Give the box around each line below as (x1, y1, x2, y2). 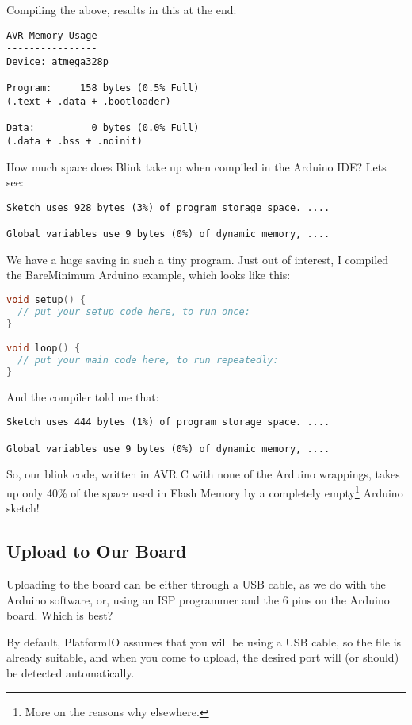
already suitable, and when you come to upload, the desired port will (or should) (6, 649, 399, 666)
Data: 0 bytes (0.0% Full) (6, 122, 200, 134)
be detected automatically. (6, 664, 135, 681)
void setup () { (6, 293, 86, 305)
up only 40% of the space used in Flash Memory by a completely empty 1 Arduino (6, 481, 403, 501)
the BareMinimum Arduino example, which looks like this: (6, 267, 291, 283)
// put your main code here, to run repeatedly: (17, 355, 279, 366)
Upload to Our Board (6, 539, 187, 563)
